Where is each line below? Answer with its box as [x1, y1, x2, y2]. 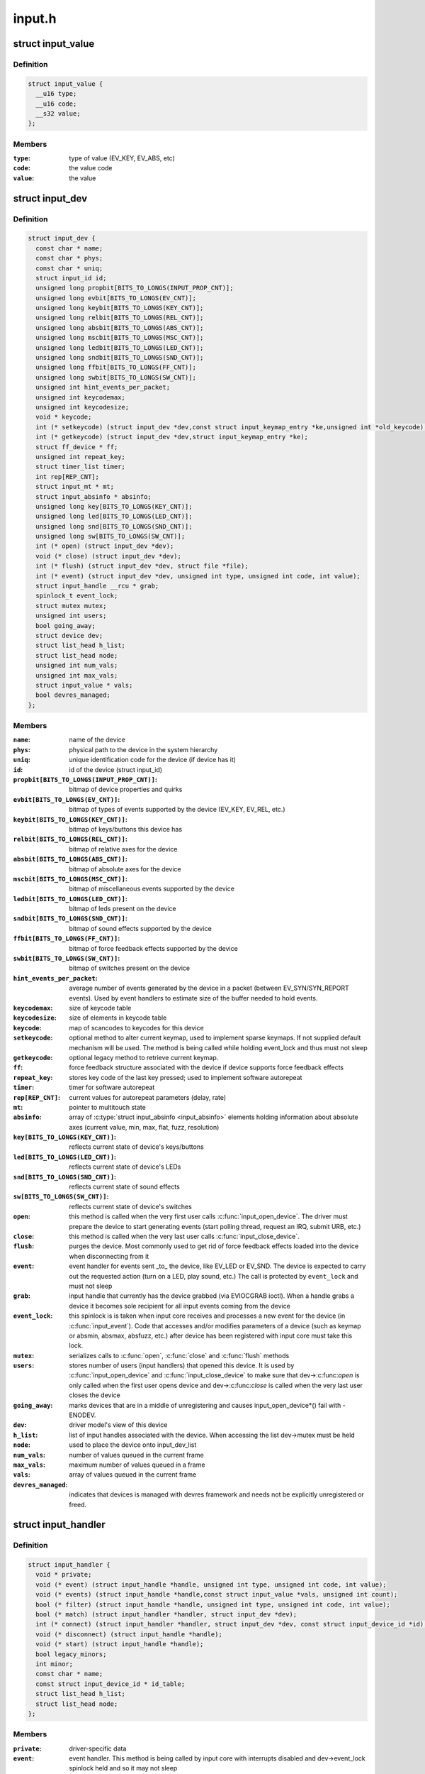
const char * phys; [35, 254, 103, 263]
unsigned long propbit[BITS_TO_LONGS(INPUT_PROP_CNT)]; [35, 284, 234, 292]
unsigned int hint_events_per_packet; [35, 383, 170, 392]
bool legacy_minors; [35, 1650, 107, 1658]
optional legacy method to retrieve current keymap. [69, 1053, 219, 1062]
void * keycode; [35, 413, 92, 422]
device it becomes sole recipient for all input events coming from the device [69, 1301, 290, 1310]
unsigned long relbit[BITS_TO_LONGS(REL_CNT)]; [35, 314, 204, 322]
